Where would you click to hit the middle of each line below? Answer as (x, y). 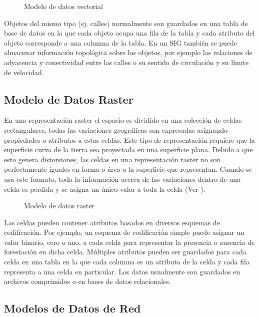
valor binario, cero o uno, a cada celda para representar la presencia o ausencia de (129, 242)
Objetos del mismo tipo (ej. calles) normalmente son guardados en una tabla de (126, 23)
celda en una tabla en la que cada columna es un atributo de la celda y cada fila (127, 262)
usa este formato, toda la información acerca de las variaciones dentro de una (122, 179)
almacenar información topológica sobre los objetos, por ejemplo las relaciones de (128, 52)
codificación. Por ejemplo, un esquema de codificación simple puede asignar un (124, 232)
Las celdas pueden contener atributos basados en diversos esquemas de (112, 222)
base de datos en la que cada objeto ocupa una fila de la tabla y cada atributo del (129, 33)
